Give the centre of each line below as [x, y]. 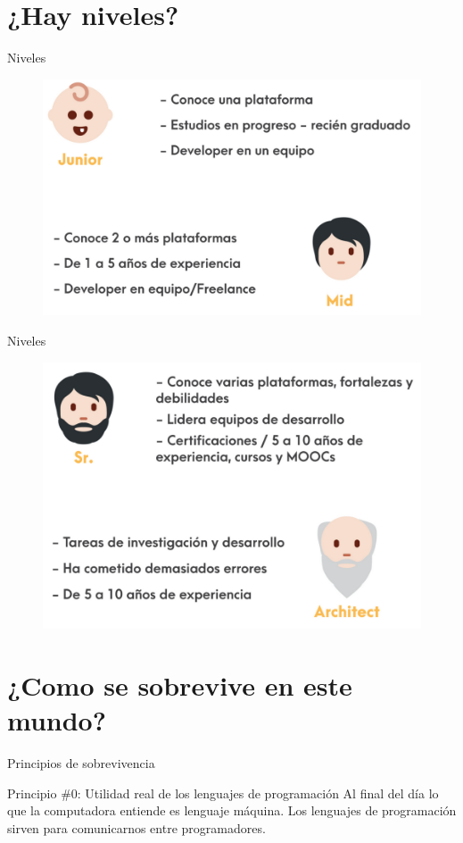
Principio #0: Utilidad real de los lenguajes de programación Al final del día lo [223, 793]
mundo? [57, 720]
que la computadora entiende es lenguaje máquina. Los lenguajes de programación [232, 810]
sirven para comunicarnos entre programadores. [136, 828]
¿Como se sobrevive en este [180, 685]
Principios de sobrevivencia [81, 763]
